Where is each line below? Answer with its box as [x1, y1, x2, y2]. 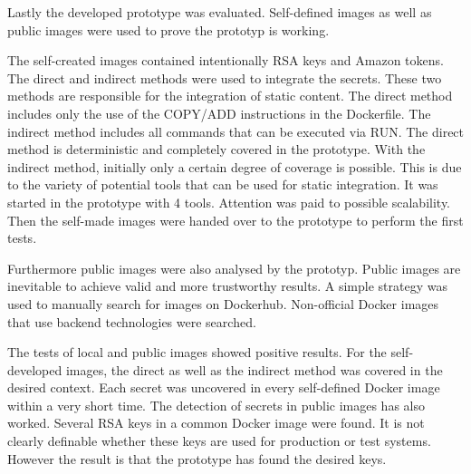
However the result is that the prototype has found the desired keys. [7, 449, 387, 468]
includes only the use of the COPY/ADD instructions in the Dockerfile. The [7, 103, 431, 122]
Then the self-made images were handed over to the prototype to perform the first [7, 210, 464, 229]
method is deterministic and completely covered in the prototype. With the [7, 140, 426, 159]
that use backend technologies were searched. [7, 312, 256, 331]
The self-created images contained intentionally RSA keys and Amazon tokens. [7, 51, 444, 70]
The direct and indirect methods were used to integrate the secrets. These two [7, 68, 442, 87]
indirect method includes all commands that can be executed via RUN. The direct [7, 121, 465, 140]
